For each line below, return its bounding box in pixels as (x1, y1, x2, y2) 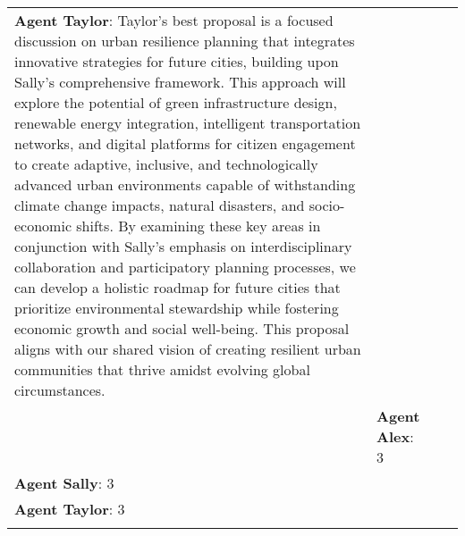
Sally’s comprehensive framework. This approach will (14, 71, 346, 92)
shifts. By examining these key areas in (76, 215, 321, 236)
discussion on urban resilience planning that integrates (14, 30, 355, 51)
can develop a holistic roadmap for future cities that (14, 277, 341, 297)
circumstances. (14, 380, 106, 400)
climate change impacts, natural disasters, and (14, 195, 305, 215)
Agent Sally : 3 (14, 473, 114, 493)
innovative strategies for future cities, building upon (14, 51, 339, 71)
